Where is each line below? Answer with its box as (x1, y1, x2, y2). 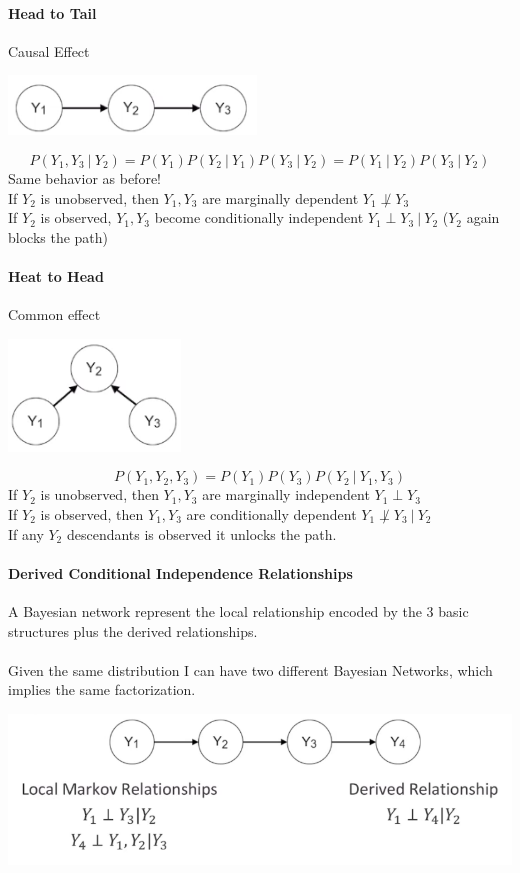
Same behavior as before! (8, 167, 161, 188)
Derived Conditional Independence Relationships (8, 562, 353, 583)
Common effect (8, 304, 101, 325)
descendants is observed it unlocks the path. (66, 523, 337, 544)
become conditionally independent (154, 207, 364, 228)
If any (8, 523, 44, 544)
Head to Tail (8, 2, 97, 23)
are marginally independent (202, 484, 370, 505)
